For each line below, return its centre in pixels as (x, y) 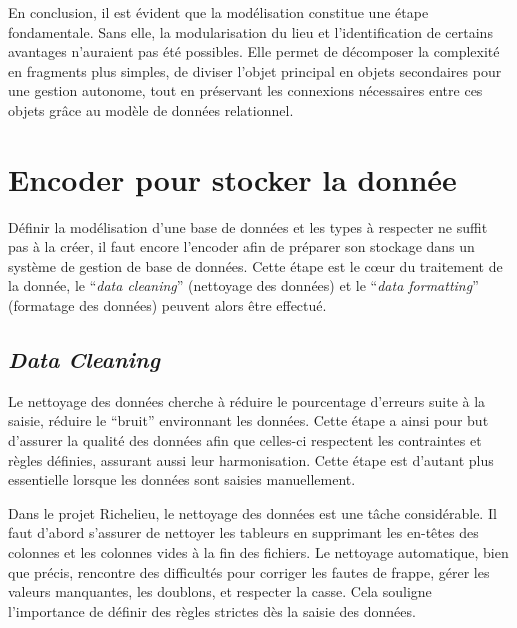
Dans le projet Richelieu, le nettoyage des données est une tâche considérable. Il (252, 512)
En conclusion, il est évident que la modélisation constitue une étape (218, 12)
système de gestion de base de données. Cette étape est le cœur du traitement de (255, 265)
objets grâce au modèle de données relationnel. (151, 109)
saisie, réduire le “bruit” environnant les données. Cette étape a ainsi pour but (248, 420)
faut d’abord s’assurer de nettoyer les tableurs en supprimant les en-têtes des (243, 532)
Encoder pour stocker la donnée (232, 178)
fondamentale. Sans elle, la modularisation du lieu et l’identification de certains (250, 31)
